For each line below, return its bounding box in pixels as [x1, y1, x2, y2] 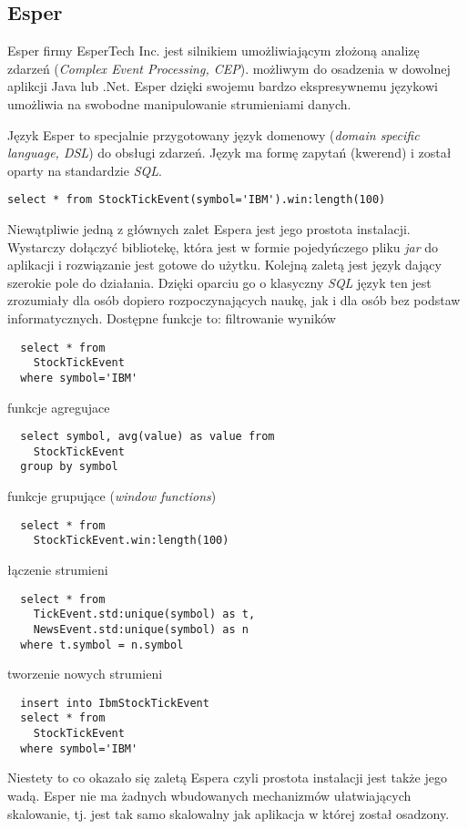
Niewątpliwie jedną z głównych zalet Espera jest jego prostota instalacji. [7, 220, 411, 239]
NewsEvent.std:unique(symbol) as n [33, 622, 249, 636]
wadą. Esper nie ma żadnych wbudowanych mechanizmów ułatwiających [7, 786, 412, 805]
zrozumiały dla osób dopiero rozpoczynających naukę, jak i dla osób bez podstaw [7, 291, 461, 310]
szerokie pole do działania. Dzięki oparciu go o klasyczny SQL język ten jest [7, 272, 432, 292]
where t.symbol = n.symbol [20, 638, 184, 651]
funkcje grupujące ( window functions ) [7, 486, 217, 506]
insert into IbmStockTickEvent [20, 696, 209, 710]
